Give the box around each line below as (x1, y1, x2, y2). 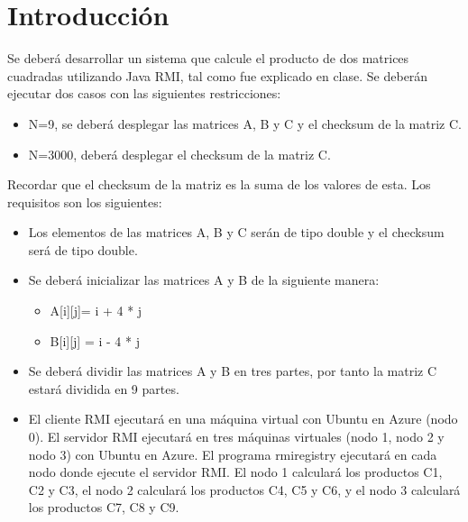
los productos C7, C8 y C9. (28, 498, 179, 517)
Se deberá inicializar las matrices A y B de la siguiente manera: (28, 270, 380, 289)
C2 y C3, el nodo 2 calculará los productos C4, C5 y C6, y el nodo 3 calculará (28, 480, 461, 499)
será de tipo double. (28, 240, 138, 259)
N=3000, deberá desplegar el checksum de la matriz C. (28, 144, 331, 163)
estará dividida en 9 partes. (28, 379, 179, 398)
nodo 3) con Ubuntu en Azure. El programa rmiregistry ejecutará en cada (28, 444, 437, 463)
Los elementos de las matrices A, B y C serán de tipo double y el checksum (28, 223, 445, 242)
